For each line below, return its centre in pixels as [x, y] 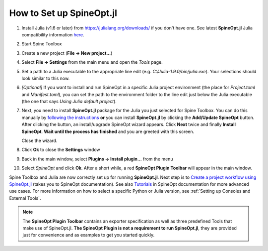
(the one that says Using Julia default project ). [69, 102]
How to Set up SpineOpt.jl [63, 13]
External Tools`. [25, 198]
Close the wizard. [39, 141]
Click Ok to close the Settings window [61, 150]
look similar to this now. [45, 78]
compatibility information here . [53, 34]
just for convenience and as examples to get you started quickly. [89, 235]
